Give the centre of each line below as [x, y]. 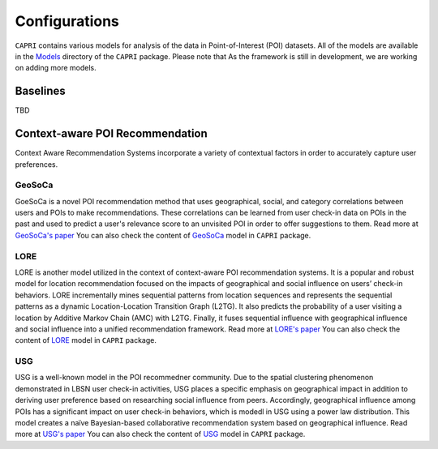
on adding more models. [56, 68]
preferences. [36, 164]
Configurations [67, 21]
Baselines [41, 91]
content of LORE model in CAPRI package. [86, 340]
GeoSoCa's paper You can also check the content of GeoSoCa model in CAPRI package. [163, 235]
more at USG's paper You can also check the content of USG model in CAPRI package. [160, 434]
